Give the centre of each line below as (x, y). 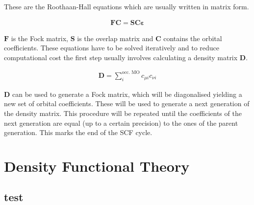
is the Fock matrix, (40, 38)
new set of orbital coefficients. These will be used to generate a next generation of (127, 103)
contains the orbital (193, 38)
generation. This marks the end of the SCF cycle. (78, 132)
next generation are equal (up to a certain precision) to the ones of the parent (121, 123)
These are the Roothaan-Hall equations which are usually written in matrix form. (127, 6)
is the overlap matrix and (115, 38)
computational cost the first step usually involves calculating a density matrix (121, 57)
